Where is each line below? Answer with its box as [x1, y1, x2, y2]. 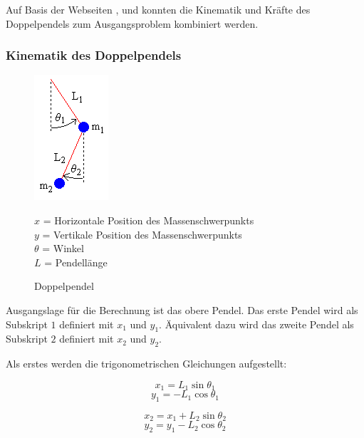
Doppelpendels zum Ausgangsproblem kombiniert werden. [6, 16, 259, 31]
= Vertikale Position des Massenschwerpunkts [42, 226, 242, 241]
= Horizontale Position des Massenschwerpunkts [43, 213, 254, 227]
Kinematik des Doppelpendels [6, 46, 182, 64]
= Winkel [42, 241, 84, 256]
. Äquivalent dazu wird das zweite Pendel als [159, 316, 354, 331]
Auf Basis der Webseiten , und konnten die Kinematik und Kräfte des [6, 2, 311, 16]
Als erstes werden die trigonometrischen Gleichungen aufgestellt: [6, 356, 287, 371]
